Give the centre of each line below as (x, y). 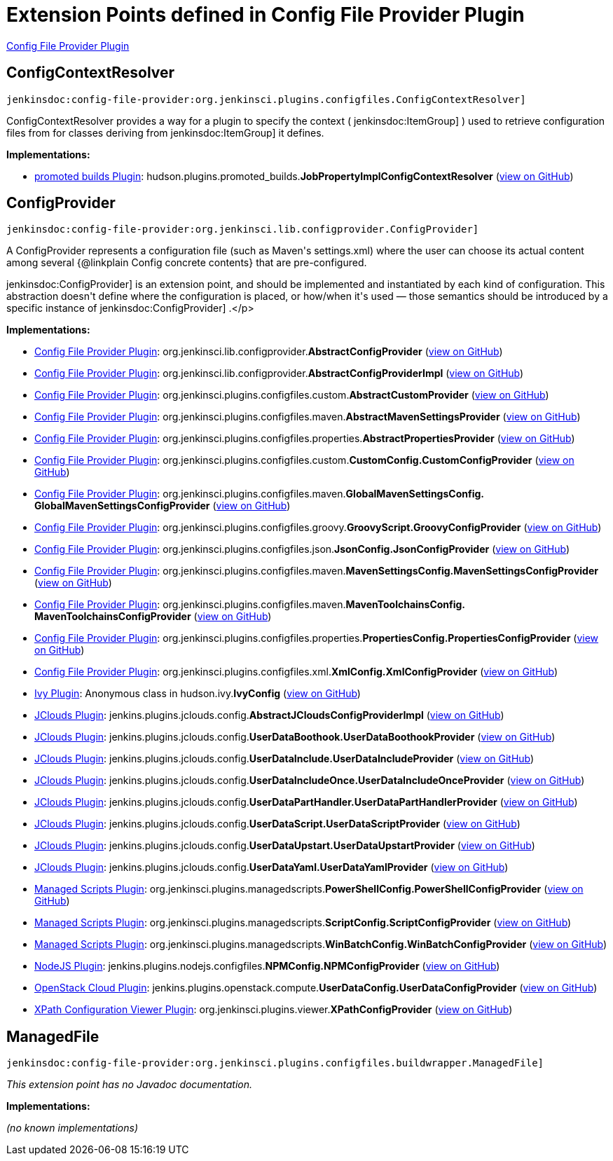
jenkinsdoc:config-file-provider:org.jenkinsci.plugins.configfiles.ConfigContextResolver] (266, 99)
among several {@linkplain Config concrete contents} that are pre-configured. (187, 263)
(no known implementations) (73, 1128)
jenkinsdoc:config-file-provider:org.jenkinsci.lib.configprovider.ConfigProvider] (243, 229)
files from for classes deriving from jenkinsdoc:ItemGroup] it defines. (165, 132)
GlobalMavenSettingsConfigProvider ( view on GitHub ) (163, 506)
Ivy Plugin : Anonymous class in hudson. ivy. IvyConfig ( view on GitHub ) (198, 694)
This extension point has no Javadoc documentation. (130, 1085)
